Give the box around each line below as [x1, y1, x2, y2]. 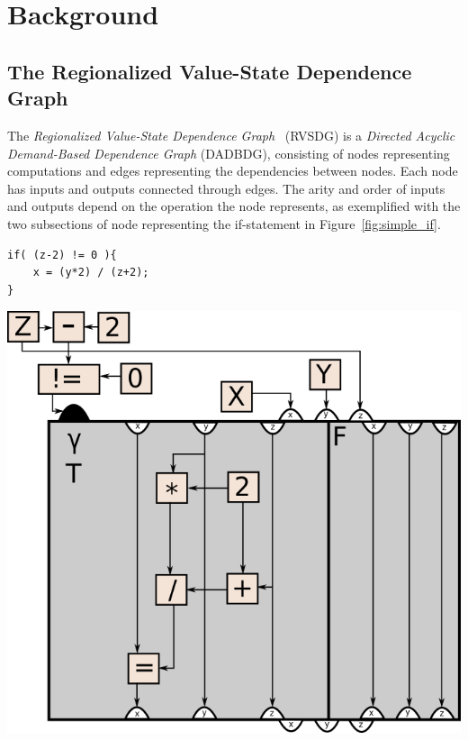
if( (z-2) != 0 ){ [7, 248, 117, 261]
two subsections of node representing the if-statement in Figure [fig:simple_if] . [7, 214, 441, 233]
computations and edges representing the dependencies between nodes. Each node [7, 161, 458, 180]
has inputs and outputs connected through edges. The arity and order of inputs [7, 178, 445, 197]
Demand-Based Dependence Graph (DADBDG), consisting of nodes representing [7, 143, 450, 162]
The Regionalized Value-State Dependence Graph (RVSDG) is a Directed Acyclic [7, 125, 455, 144]
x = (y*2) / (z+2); [32, 266, 149, 279]
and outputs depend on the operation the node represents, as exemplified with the [7, 196, 461, 215]
